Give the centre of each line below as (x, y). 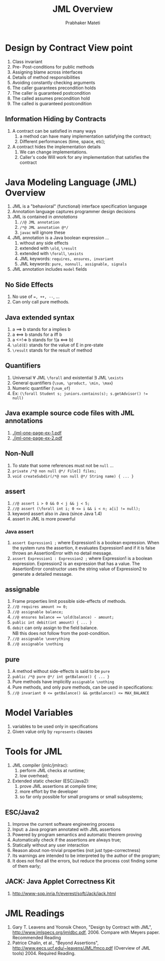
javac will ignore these (42, 232)
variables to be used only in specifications (55, 727)
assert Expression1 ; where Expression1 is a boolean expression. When (85, 542)
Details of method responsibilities (46, 77)
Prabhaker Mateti (83, 23)
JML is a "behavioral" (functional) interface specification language (80, 206)
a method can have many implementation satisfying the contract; (85, 136)
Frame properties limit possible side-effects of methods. (69, 601)
